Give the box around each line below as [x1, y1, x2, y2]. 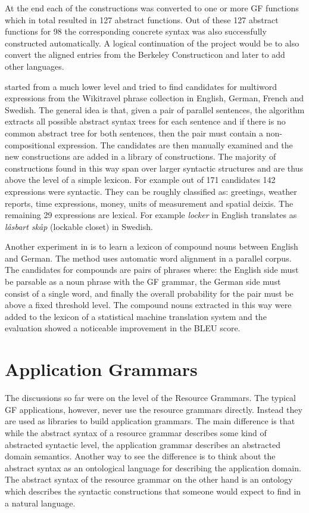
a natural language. [5, 496, 76, 509]
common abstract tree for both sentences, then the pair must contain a [5, 126, 264, 139]
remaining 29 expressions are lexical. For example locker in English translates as [5, 209, 297, 221]
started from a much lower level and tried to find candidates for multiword [5, 80, 277, 92]
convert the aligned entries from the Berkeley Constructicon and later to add [5, 48, 285, 61]
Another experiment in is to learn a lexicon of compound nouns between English [5, 240, 298, 253]
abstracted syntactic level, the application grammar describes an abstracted [5, 438, 280, 450]
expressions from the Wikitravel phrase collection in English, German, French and [5, 92, 304, 104]
